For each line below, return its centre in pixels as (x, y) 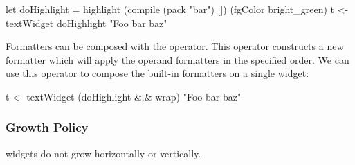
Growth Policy (47, 127)
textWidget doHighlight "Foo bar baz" (87, 23)
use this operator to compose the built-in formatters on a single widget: (157, 73)
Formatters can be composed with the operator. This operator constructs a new (175, 46)
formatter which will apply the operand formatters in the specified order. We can (177, 59)
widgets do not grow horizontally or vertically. (103, 153)
